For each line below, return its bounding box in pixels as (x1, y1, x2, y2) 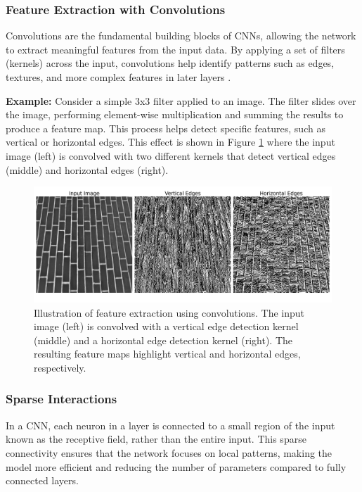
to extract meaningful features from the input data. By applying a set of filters (6, 42, 345, 56)
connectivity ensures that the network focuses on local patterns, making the (6, 445, 332, 460)
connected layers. (6, 473, 79, 488)
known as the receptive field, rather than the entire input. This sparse (6, 431, 306, 446)
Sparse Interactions (6, 390, 117, 408)
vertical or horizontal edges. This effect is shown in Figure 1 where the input (6, 134, 335, 149)
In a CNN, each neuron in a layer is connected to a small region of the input (6, 417, 335, 432)
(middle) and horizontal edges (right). (6, 162, 169, 177)
